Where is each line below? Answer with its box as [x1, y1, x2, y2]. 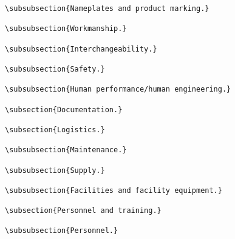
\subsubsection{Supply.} [5, 166, 105, 175]
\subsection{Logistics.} [5, 125, 105, 134]
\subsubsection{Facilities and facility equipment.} [5, 186, 222, 195]
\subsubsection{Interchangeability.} [5, 44, 157, 53]
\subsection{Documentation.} [5, 105, 123, 114]
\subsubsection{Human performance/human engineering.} [5, 85, 231, 94]
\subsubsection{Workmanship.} [5, 24, 127, 33]
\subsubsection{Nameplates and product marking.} [5, 4, 209, 13]
